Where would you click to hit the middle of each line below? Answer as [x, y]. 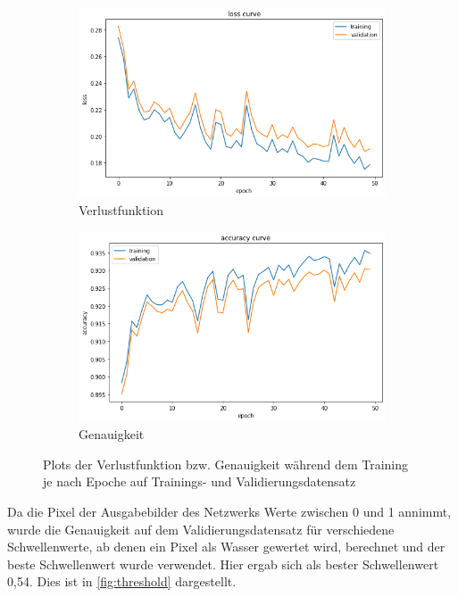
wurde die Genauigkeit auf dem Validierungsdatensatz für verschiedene [201, 529]
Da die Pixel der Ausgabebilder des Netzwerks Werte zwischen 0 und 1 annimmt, [229, 511]
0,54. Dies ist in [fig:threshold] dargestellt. [122, 581]
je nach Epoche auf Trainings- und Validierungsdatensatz [200, 481]
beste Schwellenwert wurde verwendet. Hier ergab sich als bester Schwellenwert [223, 564]
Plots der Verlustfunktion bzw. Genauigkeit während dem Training [225, 464]
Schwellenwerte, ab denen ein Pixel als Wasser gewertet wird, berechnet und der [226, 547]
